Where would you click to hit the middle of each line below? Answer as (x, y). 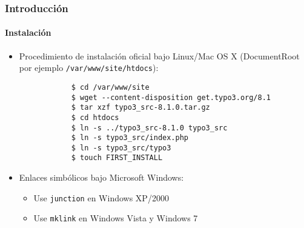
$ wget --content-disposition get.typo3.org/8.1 (171, 97)
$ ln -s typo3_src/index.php (130, 138)
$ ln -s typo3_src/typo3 (121, 148)
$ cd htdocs (95, 117)
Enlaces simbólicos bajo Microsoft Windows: (101, 177)
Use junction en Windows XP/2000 (101, 197)
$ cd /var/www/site (110, 87)
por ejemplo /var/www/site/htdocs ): (89, 68)
